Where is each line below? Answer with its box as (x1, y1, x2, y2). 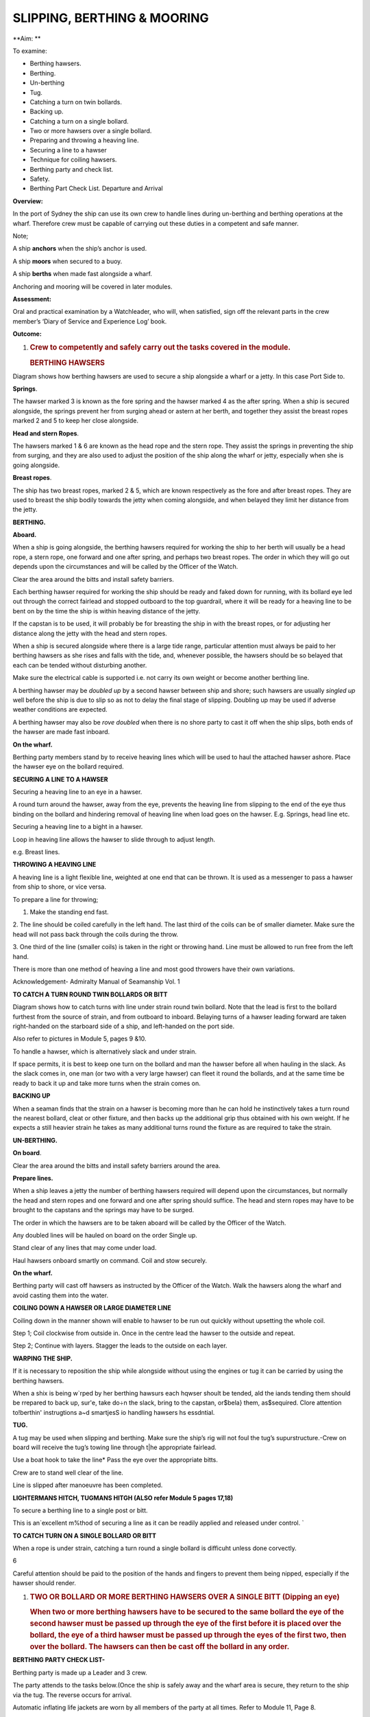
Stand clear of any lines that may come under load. (12, 1244, 157, 1252)
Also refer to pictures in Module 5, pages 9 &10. (12, 1034, 147, 1043)
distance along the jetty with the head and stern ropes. (12, 629, 167, 637)
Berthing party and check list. (29, 165, 114, 173)
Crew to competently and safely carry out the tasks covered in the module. (29, 343, 291, 352)
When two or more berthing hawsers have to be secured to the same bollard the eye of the (29, 1607, 344, 1617)
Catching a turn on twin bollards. (29, 98, 123, 106)
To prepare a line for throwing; (12, 895, 99, 903)
